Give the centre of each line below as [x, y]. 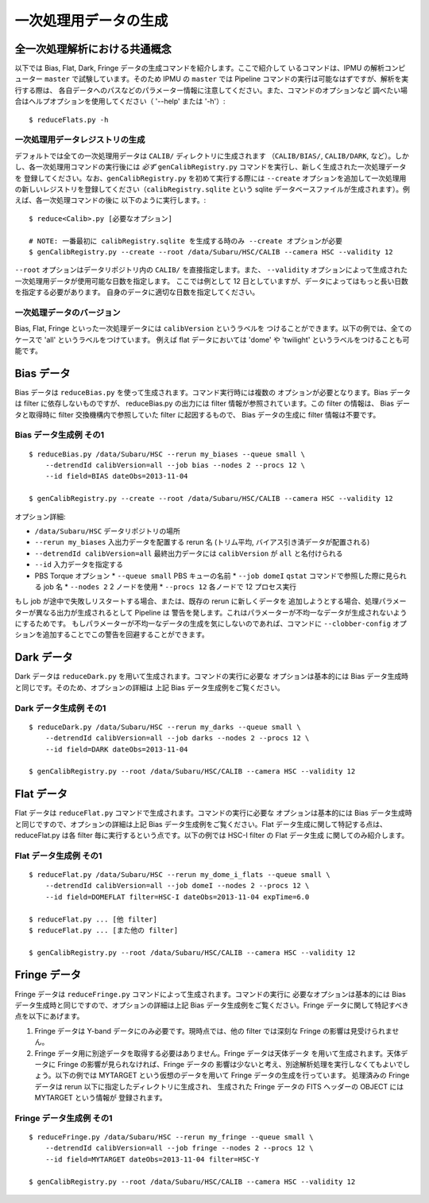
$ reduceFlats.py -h [69, 120]
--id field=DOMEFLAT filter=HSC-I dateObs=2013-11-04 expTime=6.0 [177, 897]
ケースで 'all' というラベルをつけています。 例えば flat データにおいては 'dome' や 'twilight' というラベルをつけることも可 [212, 340]
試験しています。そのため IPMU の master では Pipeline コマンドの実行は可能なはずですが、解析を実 [243, 79]
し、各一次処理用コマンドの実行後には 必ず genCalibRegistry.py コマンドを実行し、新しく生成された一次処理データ [211, 167]
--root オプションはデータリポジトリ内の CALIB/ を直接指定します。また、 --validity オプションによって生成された [211, 270]
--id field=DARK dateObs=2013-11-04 [116, 749]
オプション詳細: [41, 516]
